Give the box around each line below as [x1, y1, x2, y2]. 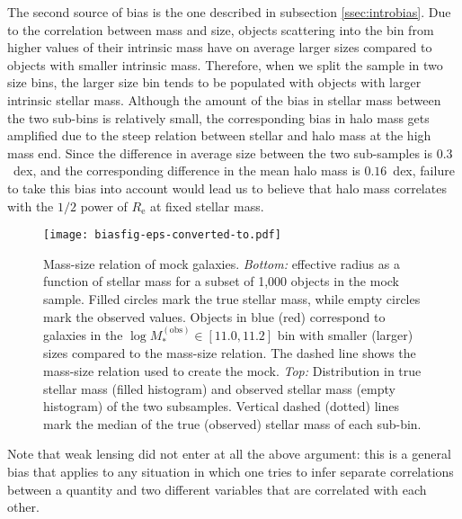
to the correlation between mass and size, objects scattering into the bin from [7, 20, 434, 39]
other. [7, 497, 40, 516]
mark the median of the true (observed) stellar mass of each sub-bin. [43, 414, 422, 433]
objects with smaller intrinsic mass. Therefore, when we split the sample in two [7, 55, 443, 74]
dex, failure [393, 161, 455, 180]
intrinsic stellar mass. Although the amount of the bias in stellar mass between [7, 90, 441, 109]
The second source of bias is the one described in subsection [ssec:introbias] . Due [7, 3, 451, 21]
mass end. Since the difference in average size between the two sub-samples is [7, 143, 433, 162]
